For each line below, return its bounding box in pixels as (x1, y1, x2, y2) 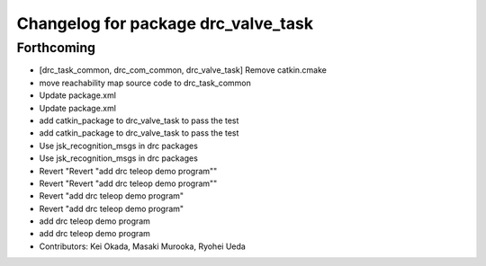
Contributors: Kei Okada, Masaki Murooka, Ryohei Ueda (39, 241, 247, 252)
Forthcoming (16, 40, 96, 56)
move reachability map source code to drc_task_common (39, 77, 252, 88)
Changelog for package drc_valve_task (16, 13, 314, 33)
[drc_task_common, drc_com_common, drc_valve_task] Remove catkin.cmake (39, 65, 328, 75)
